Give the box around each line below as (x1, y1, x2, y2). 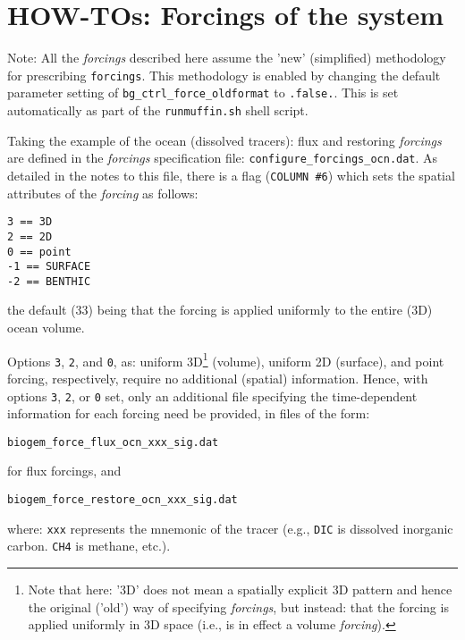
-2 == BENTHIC (7, 274, 91, 288)
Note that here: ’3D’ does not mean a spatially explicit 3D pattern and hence (28, 580, 452, 599)
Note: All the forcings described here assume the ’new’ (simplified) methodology (7, 48, 446, 67)
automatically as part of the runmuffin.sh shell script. (7, 101, 309, 120)
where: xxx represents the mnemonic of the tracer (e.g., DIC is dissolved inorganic (7, 518, 453, 537)
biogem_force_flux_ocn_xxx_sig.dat (7, 435, 219, 449)
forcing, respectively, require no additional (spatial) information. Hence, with (7, 368, 428, 387)
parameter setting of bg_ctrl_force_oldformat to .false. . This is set (7, 83, 399, 102)
